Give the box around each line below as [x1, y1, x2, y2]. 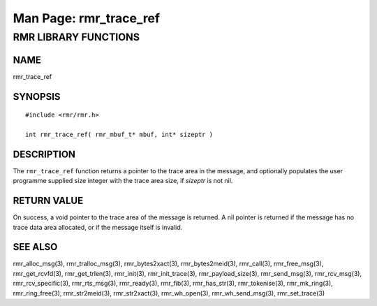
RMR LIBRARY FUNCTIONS [13, 31, 140, 43]
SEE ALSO [13, 241, 58, 253]
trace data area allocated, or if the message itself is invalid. [13, 223, 183, 231]
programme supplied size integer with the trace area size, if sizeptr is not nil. [13, 177, 233, 185]
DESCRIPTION [13, 148, 76, 160]
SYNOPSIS [13, 91, 61, 103]
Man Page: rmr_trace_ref [13, 10, 161, 26]
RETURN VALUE [13, 195, 84, 207]
